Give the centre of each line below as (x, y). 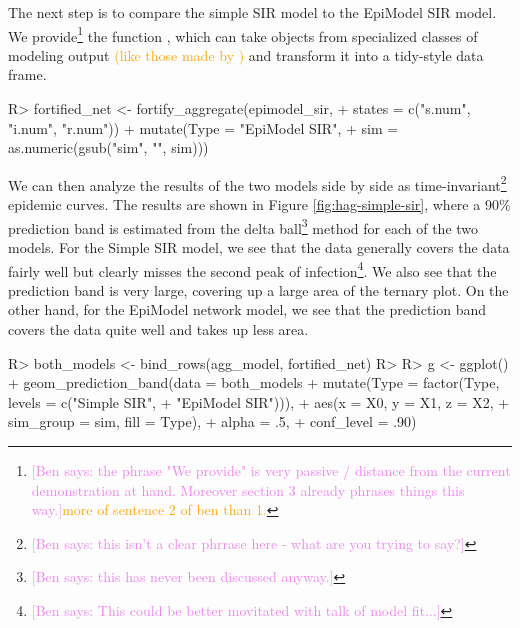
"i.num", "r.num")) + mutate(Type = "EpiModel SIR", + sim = (203, 127)
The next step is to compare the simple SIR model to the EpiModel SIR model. (252, 12)
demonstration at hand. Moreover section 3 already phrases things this (248, 489)
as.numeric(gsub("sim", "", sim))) (108, 147)
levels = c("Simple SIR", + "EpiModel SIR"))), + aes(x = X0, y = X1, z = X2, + (259, 401)
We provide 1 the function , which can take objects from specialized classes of (243, 34)
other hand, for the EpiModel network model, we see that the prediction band (247, 309)
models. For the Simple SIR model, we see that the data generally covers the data (259, 246)
